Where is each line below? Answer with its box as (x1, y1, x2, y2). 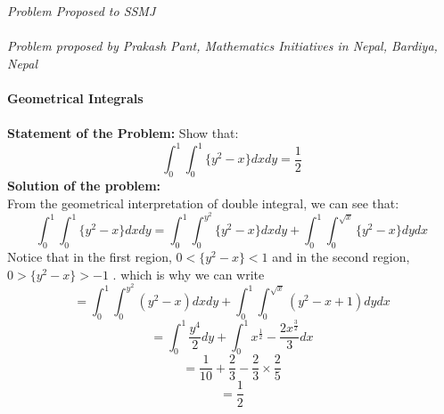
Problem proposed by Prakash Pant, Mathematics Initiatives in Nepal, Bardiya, (7, 37, 438, 55)
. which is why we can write (112, 264, 265, 283)
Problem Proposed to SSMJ (7, 2, 156, 20)
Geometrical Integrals (7, 88, 144, 107)
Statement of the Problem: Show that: (7, 124, 239, 142)
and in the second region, (272, 248, 410, 266)
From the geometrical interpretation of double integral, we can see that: (7, 193, 399, 212)
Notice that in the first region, (7, 248, 172, 266)
